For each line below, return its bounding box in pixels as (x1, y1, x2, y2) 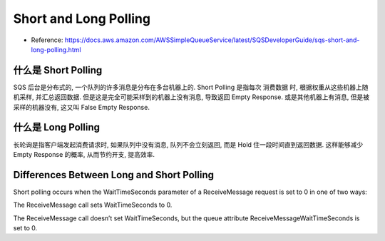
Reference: (31, 36, 63, 44)
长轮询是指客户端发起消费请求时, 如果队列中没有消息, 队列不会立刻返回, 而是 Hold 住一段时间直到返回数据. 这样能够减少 (13, 140, 364, 149)
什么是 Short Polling (13, 64, 103, 76)
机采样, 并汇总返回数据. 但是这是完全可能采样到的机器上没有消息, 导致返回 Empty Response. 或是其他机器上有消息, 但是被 (13, 93, 370, 101)
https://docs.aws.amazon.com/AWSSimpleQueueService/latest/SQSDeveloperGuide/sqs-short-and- (64, 36, 360, 44)
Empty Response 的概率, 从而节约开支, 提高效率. (13, 150, 155, 158)
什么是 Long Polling (13, 121, 100, 133)
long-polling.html (31, 45, 81, 53)
